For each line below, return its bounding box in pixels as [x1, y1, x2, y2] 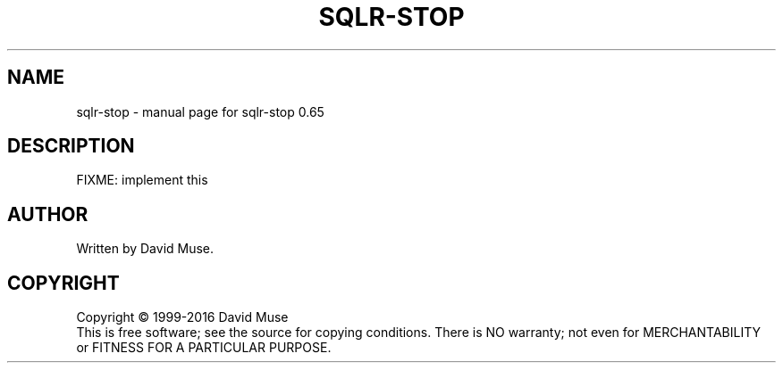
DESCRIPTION [7, 135, 135, 158]
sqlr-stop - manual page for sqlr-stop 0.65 [76, 103, 324, 119]
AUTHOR [7, 202, 88, 226]
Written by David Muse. [76, 241, 215, 257]
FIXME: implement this [76, 172, 208, 188]
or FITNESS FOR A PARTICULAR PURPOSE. [76, 340, 332, 356]
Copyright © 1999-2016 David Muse [76, 309, 289, 325]
